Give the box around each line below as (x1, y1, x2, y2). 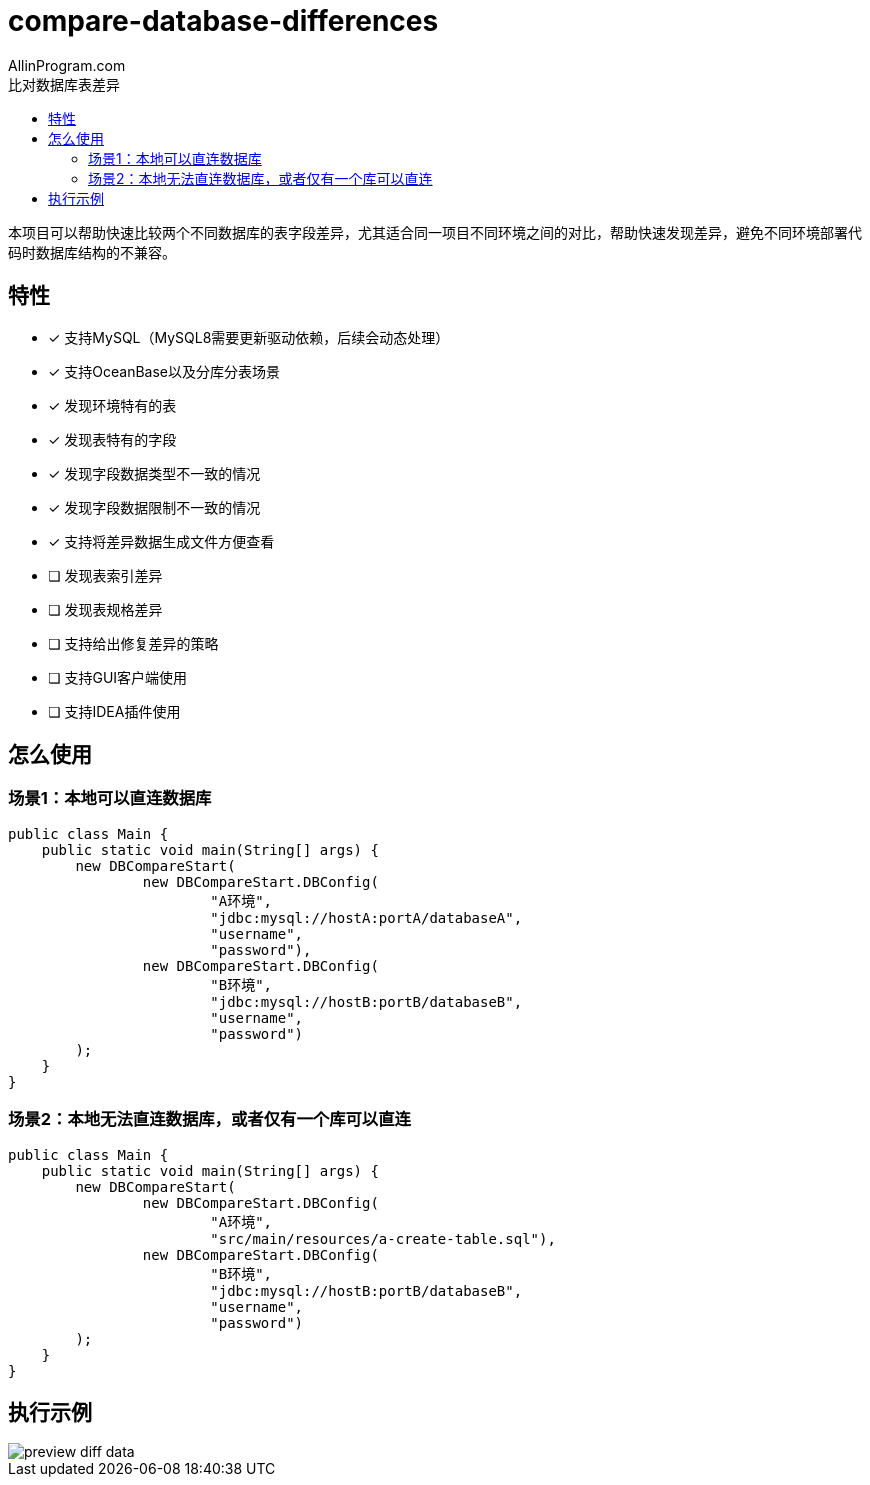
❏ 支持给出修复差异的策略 (48, 634, 219, 652)
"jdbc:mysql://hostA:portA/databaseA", (210, 909, 523, 926)
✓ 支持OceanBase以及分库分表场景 (48, 362, 281, 380)
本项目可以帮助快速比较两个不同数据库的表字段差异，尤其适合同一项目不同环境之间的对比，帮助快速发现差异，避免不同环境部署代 (8, 223, 862, 241)
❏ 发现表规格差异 (48, 600, 163, 618)
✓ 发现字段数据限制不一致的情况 (48, 498, 261, 516)
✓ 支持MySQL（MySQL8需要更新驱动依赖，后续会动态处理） (48, 328, 450, 346)
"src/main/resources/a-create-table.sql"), (210, 1230, 556, 1247)
